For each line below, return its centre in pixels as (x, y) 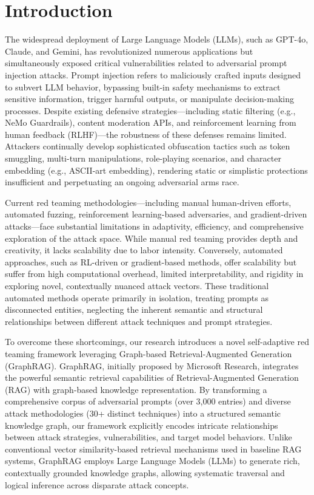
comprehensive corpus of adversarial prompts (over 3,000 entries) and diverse (148, 401)
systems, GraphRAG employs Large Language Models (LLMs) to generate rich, (152, 461)
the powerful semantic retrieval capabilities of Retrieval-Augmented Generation (152, 377)
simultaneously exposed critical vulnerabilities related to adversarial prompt (146, 63)
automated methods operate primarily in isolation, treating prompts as (137, 297)
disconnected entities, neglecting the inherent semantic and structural (134, 309)
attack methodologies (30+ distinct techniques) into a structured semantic (143, 413)
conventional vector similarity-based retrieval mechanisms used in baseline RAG (153, 449)
